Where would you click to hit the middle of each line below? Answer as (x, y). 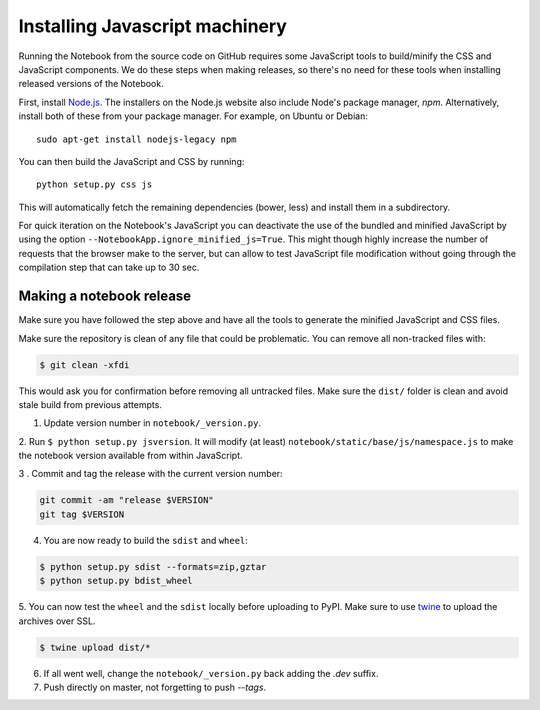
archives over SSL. (57, 621)
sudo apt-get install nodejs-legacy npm (136, 139)
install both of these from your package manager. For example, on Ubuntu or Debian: (193, 116)
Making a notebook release (105, 296)
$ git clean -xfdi (84, 364)
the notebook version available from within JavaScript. (131, 456)
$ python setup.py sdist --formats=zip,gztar (153, 566)
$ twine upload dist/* (95, 647)
